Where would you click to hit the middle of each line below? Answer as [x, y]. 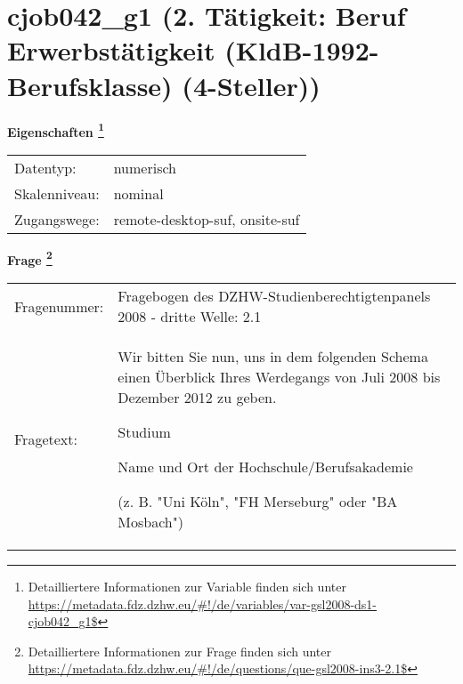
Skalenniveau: [57, 193]
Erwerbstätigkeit [111, 50]
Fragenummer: [59, 306]
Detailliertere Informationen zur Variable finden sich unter [187, 586]
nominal [138, 193]
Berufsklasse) [90, 85]
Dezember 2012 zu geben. [197, 397]
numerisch [145, 167]
